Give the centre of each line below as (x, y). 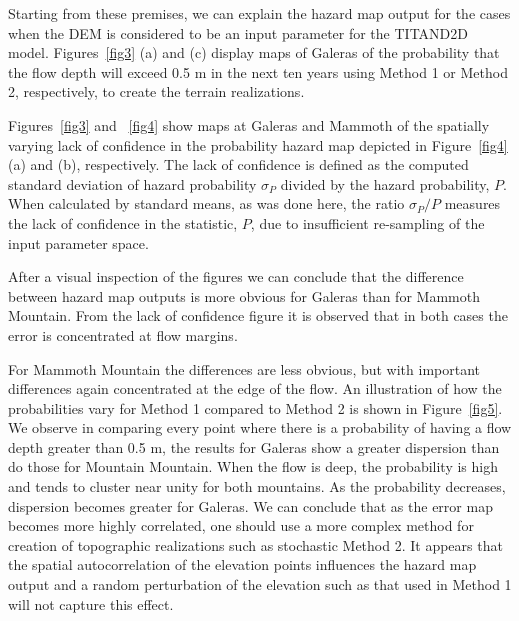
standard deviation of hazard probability (132, 183)
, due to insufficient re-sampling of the (367, 222)
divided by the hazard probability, (385, 183)
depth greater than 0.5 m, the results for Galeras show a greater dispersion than (254, 446)
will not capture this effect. (91, 603)
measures (472, 203)
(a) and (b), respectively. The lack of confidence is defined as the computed (238, 164)
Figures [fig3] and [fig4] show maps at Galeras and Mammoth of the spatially (249, 124)
